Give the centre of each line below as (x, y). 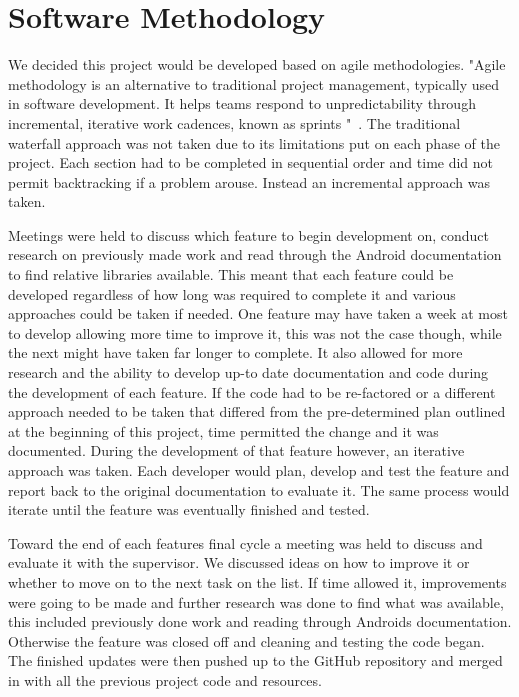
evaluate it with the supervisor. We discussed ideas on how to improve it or (239, 562)
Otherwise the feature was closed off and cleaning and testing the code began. (246, 640)
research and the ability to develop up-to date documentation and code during (248, 372)
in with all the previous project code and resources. (165, 679)
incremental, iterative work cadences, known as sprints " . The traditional (234, 122)
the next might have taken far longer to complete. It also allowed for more (235, 352)
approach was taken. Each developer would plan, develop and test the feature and (259, 470)
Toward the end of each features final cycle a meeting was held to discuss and (245, 542)
